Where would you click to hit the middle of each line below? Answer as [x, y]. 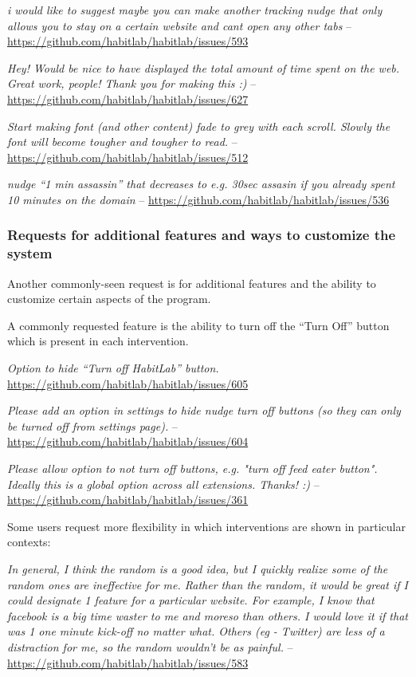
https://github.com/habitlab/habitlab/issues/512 [128, 157]
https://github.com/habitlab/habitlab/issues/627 [128, 98]
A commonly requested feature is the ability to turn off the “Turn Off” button [198, 325]
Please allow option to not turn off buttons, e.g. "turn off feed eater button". [192, 468]
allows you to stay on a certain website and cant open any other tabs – [180, 25]
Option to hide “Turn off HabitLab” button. [113, 368]
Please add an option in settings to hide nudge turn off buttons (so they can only [204, 410]
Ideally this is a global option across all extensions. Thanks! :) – [163, 484]
